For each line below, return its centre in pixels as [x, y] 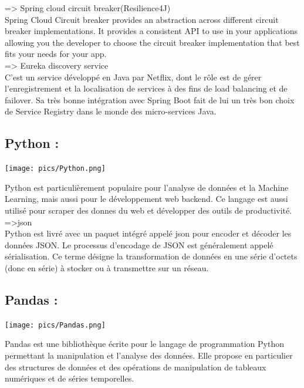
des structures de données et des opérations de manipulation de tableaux [136, 367]
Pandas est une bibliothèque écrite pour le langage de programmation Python [144, 344]
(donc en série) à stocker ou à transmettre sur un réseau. [107, 267]
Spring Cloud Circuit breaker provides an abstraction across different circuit [142, 19]
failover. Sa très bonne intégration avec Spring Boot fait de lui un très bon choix [150, 99]
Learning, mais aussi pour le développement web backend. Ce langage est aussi [146, 199]
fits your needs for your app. [56, 54]
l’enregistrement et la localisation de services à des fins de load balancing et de [146, 88]
